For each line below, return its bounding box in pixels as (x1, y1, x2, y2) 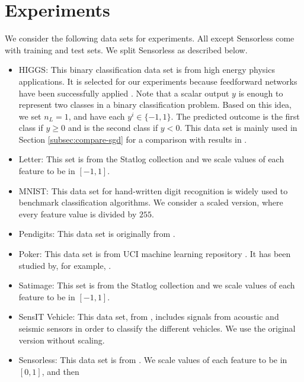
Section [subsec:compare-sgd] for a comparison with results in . (18, 133, 247, 145)
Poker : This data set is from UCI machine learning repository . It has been (18, 248, 291, 260)
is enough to (238, 86, 283, 99)
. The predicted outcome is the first (171, 110, 300, 122)
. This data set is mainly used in (180, 121, 297, 134)
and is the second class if (68, 121, 158, 134)
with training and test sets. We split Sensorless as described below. (5, 43, 248, 56)
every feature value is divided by (18, 207, 137, 220)
